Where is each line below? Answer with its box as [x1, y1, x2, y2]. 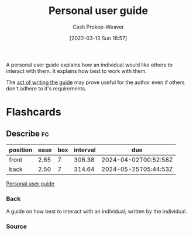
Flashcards [6, 106, 61, 119]
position [9, 146, 33, 154]
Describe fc [6, 128, 49, 138]
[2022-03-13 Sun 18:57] [69, 34, 127, 41]
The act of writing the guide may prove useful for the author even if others [6, 79, 185, 86]
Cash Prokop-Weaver [72, 23, 125, 30]
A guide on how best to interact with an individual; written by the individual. [6, 208, 187, 215]
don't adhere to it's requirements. [6, 85, 87, 92]
